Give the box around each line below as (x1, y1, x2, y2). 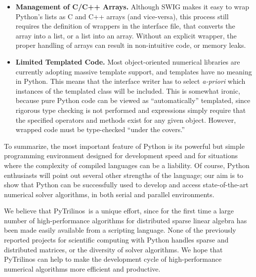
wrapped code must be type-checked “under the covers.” (15, 124, 185, 135)
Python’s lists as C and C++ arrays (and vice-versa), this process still (15, 11, 229, 21)
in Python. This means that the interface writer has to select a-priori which (15, 76, 246, 86)
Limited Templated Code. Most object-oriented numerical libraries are (15, 56, 240, 67)
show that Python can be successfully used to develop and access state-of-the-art (4, 179, 249, 190)
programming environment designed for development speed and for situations (4, 150, 238, 161)
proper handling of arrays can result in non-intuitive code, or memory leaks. (15, 40, 246, 50)
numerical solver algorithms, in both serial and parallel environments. (4, 189, 214, 199)
